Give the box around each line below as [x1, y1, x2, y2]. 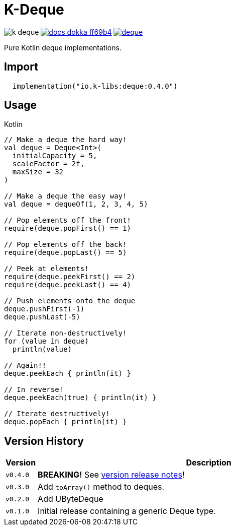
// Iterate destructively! [4, 410, 110, 418]
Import [4, 60, 38, 74]
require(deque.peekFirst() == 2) [4, 273, 136, 281]
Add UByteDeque [38, 494, 103, 504]
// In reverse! [4, 385, 64, 394]
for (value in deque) [4, 337, 89, 346]
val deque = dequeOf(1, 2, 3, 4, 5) [4, 200, 148, 209]
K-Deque [4, 1, 64, 18]
